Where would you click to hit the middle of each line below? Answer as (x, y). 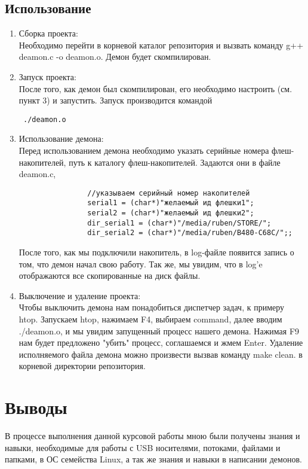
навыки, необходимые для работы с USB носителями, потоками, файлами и (143, 447)
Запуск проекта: (47, 76)
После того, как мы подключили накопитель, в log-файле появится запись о (156, 252)
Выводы (36, 407)
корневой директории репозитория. (82, 366)
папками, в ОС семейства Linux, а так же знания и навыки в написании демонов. (153, 459)
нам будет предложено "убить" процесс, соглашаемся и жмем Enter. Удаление (161, 342)
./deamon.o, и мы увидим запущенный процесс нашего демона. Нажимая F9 (159, 331)
